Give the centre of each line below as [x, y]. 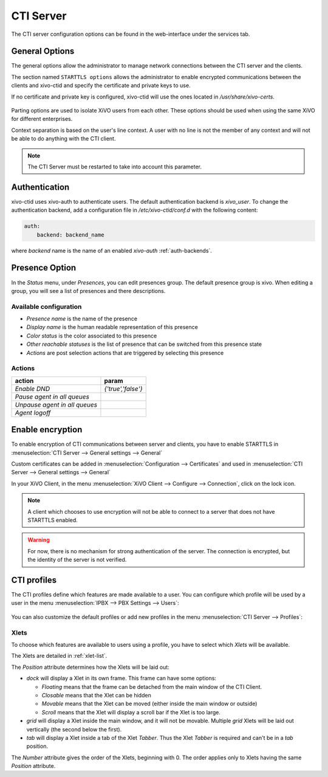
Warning [39, 540]
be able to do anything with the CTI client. [63, 139]
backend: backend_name [70, 235]
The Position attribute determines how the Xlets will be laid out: [90, 667]
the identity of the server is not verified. [77, 560]
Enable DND [32, 388]
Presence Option [44, 268]
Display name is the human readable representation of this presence [112, 327]
